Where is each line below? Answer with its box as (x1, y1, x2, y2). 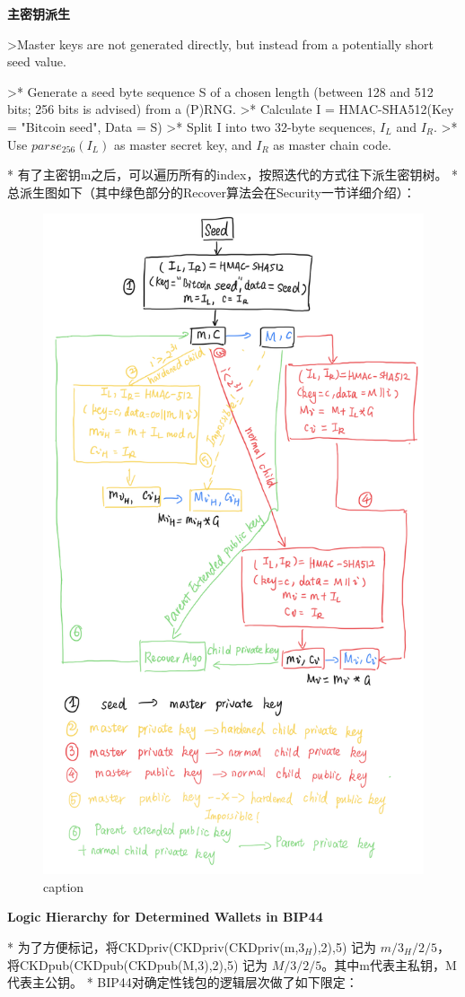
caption (43, 877, 84, 896)
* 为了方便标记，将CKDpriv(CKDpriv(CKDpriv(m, (7, 938, 299, 957)
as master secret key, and (114, 135, 252, 153)
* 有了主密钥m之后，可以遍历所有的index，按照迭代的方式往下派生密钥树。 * (7, 165, 459, 184)
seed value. (7, 52, 66, 71)
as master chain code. (273, 135, 391, 153)
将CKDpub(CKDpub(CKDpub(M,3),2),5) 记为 (7, 955, 268, 974)
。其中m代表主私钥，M (321, 955, 457, 974)
